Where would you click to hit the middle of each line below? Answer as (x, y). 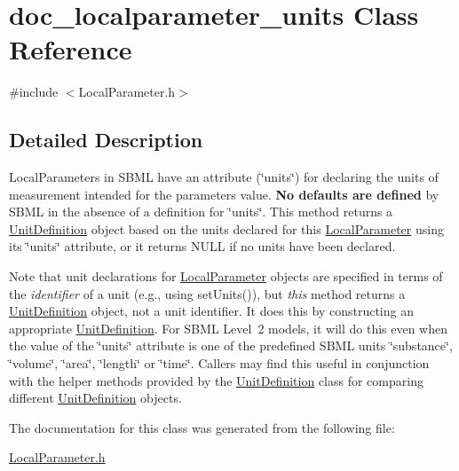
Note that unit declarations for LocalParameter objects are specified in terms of (226, 276)
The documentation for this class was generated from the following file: (202, 427)
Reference (71, 49)
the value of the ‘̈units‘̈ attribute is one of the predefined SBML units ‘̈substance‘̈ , (231, 345)
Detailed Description (106, 140)
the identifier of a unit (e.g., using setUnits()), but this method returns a (207, 293)
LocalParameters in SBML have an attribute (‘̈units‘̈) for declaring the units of (224, 177)
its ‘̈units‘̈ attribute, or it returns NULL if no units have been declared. (202, 246)
